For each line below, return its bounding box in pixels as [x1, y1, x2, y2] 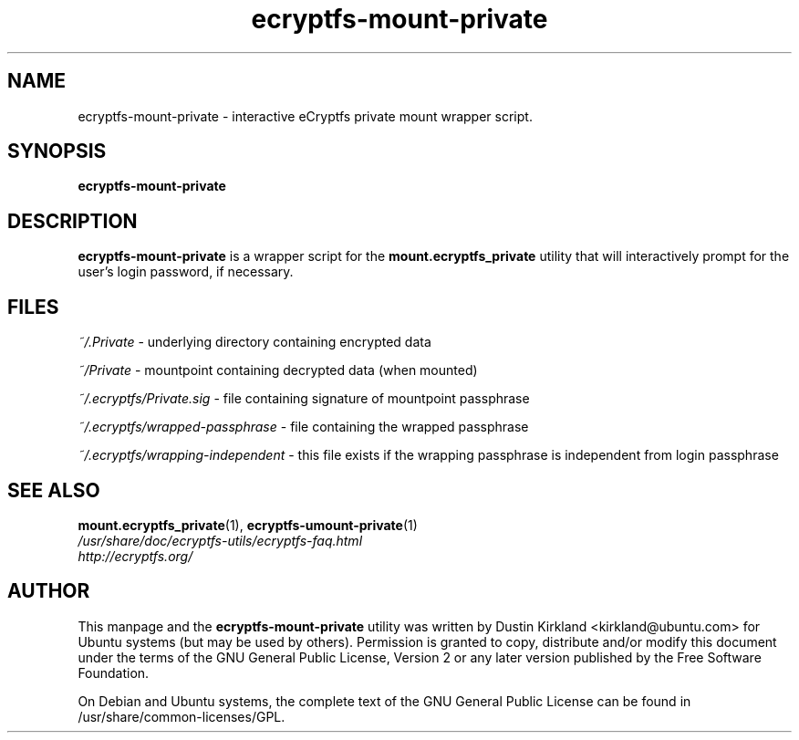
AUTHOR [7, 579, 90, 603]
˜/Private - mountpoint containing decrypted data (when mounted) [78, 362, 478, 379]
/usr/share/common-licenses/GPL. [78, 708, 285, 724]
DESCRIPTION [7, 209, 138, 233]
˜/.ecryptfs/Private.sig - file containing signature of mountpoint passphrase [78, 391, 530, 407]
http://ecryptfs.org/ [78, 547, 193, 564]
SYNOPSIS [7, 140, 107, 163]
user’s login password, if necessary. [78, 264, 294, 280]
